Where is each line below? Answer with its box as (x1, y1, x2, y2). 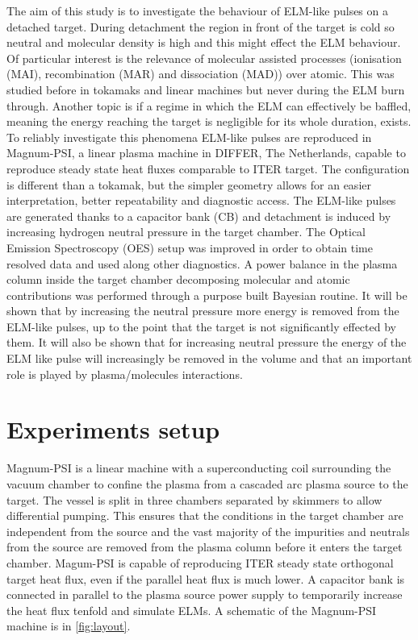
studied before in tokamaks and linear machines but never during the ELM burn (6, 81, 405, 98)
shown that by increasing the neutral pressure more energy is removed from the (6, 302, 399, 319)
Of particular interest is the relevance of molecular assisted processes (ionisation (6, 49, 402, 66)
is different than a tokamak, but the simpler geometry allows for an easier (6, 176, 371, 193)
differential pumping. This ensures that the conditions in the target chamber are (6, 507, 403, 524)
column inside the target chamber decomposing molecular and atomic (6, 271, 350, 288)
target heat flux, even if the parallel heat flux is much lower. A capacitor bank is (6, 570, 405, 587)
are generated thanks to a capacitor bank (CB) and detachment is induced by (6, 207, 391, 224)
